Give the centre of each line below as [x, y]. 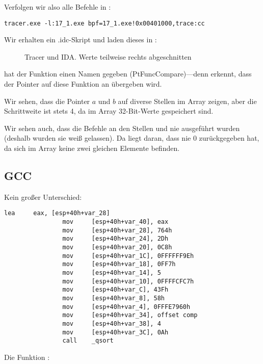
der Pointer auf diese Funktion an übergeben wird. [83, 84]
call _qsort [88, 341]
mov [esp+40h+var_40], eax [115, 222]
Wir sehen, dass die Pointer [47, 101]
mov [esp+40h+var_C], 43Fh [115, 290]
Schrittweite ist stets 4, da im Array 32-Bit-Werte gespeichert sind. [109, 111]
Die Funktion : [27, 357]
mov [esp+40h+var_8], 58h [113, 298]
